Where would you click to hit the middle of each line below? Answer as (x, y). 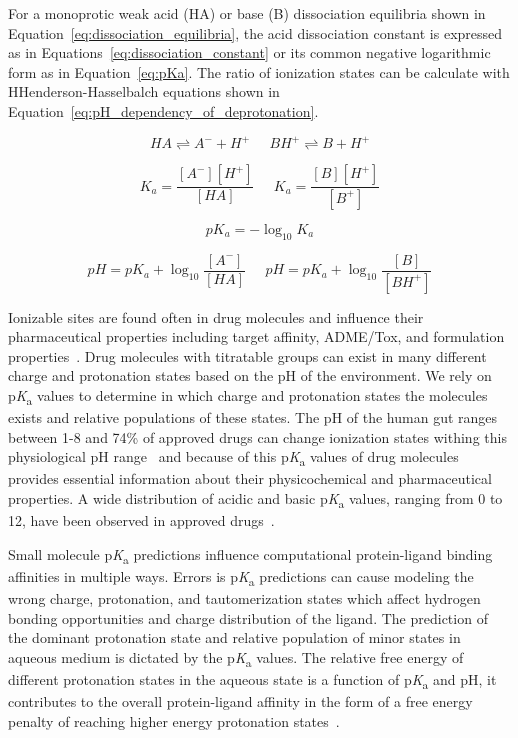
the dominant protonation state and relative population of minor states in (234, 637)
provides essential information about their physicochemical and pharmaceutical (250, 478)
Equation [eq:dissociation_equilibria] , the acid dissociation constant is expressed (255, 32)
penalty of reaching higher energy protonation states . (174, 720)
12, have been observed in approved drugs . (141, 520)
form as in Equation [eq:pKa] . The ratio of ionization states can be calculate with (259, 71)
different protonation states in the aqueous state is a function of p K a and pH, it (252, 680)
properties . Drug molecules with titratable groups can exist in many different (247, 355)
